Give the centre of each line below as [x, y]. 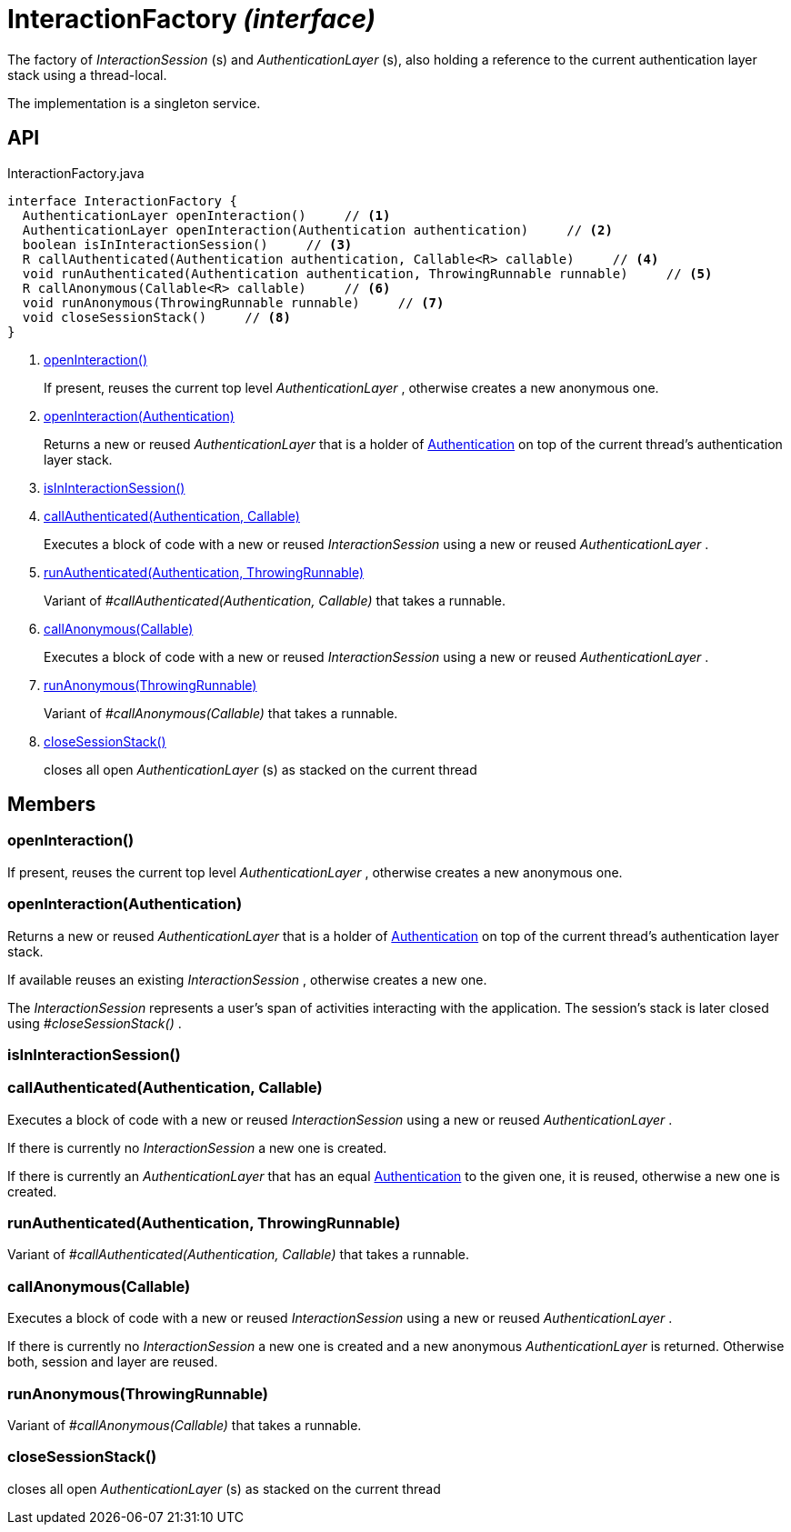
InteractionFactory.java [76, 173]
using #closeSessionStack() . [95, 1023]
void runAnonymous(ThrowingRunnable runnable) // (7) [233, 302]
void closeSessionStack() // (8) [156, 317]
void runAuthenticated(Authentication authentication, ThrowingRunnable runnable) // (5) [367, 273]
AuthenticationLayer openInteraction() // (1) [206, 215]
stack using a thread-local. [87, 75]
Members [52, 805]
